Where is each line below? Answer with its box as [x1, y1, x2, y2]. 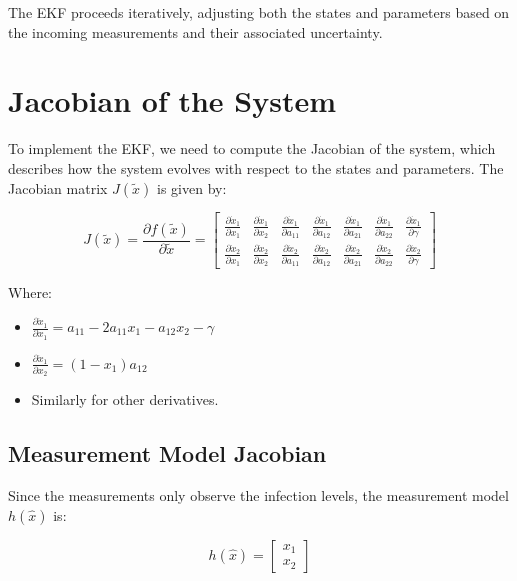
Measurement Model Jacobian [8, 438, 327, 469]
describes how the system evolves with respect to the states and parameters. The [8, 157, 504, 178]
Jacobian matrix [8, 177, 108, 198]
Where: [8, 282, 52, 303]
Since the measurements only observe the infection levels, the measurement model [8, 485, 509, 506]
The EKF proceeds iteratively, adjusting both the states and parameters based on [8, 2, 510, 22]
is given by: [157, 177, 227, 198]
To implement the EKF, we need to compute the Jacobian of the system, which [8, 138, 496, 159]
